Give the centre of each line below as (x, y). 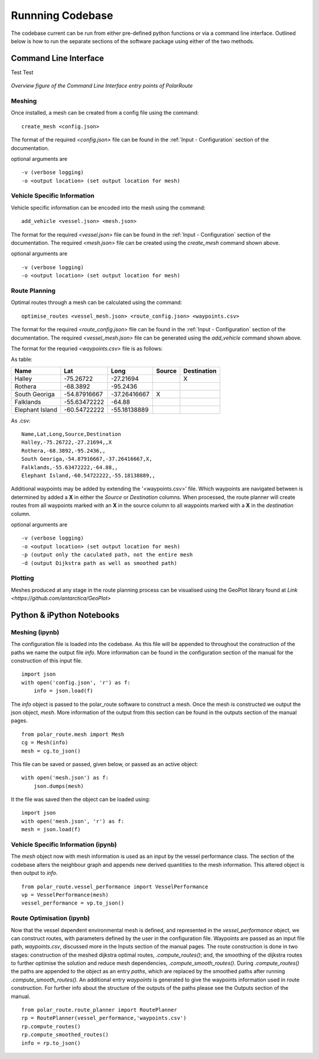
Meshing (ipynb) (35, 632)
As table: (22, 359)
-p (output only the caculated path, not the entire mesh (107, 555)
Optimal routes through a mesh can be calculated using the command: (97, 302)
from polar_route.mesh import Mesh (73, 734)
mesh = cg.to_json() (51, 751)
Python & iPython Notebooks (65, 615)
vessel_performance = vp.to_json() (73, 903)
